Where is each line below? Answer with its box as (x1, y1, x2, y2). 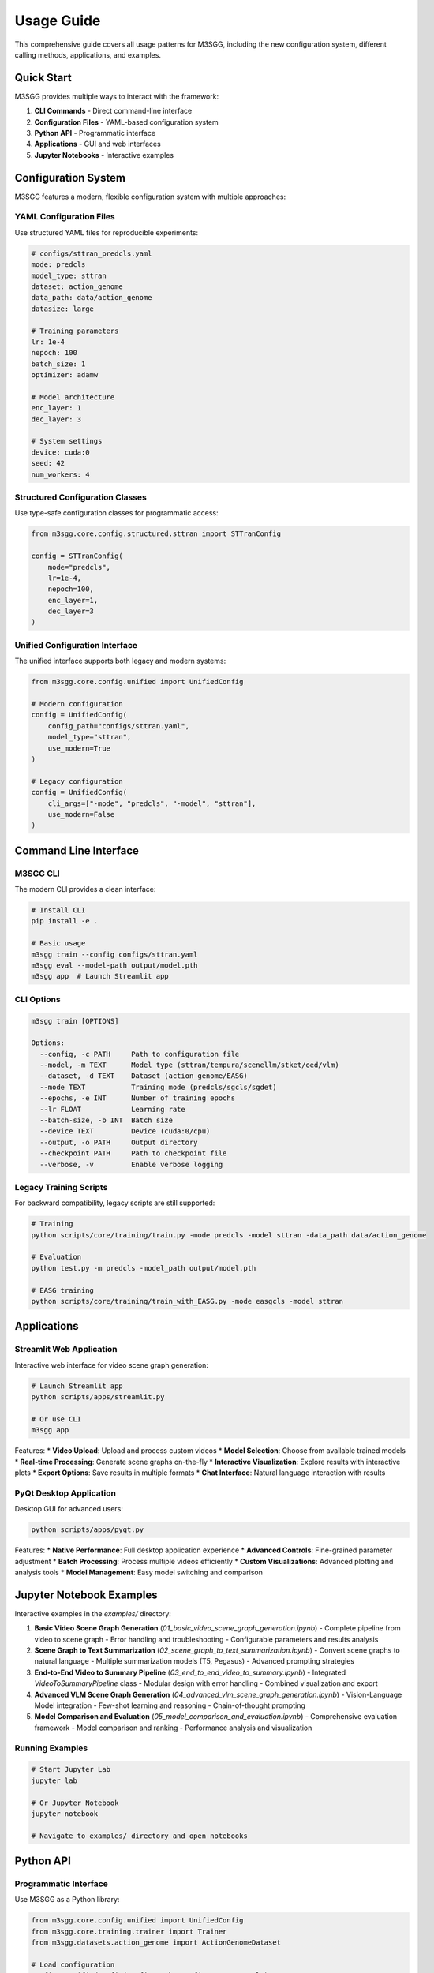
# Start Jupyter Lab (31, 1765, 110, 1774)
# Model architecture (31, 392, 115, 402)
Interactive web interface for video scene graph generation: (14, 1360, 209, 1369)
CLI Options (14, 994, 61, 1005)
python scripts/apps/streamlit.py (31, 1393, 165, 1402)
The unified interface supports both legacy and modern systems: (14, 656, 226, 666)
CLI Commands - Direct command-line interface (34, 107, 193, 116)
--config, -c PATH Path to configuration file (39, 1050, 240, 1058)
